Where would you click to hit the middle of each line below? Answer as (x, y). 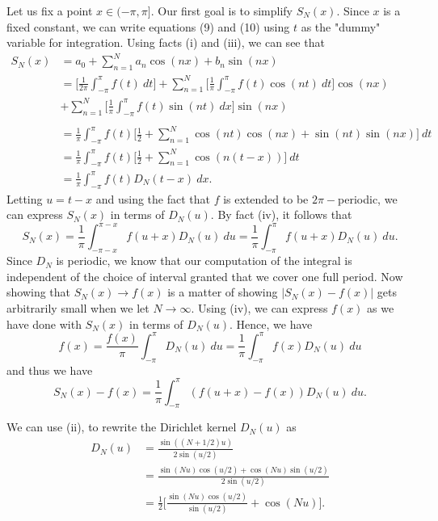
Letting (25, 198)
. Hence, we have (271, 324)
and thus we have (50, 370)
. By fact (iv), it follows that (281, 214)
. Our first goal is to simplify (222, 11)
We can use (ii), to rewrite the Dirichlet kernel (122, 427)
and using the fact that (153, 198)
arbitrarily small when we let (78, 308)
